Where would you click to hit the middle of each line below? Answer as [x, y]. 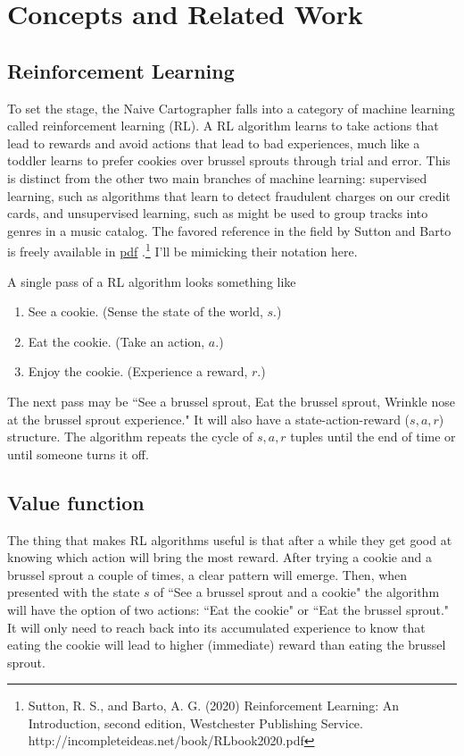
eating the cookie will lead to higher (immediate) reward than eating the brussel [227, 645]
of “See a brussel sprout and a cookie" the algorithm [297, 592]
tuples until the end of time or [373, 437]
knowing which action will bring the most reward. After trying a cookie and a [220, 557]
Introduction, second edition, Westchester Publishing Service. [195, 722]
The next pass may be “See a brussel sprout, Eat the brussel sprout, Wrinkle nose [231, 401]
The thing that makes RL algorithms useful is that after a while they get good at [230, 539]
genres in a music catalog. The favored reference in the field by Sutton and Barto [229, 230]
